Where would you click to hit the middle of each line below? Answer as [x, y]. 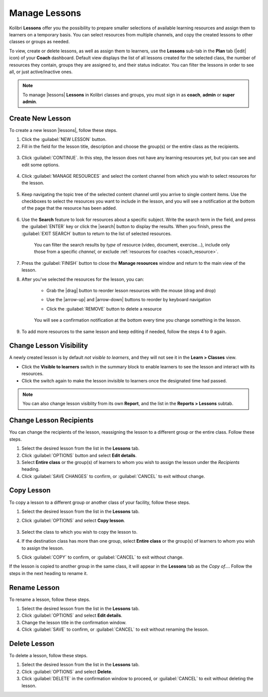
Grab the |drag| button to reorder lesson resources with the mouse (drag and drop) [131, 290]
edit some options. [40, 165]
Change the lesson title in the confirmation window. [74, 622]
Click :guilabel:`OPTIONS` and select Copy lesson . [73, 521]
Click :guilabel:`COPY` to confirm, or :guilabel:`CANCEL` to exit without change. [102, 557]
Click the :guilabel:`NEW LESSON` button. [64, 139]
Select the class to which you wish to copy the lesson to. [79, 532]
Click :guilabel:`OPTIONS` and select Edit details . [72, 615]
